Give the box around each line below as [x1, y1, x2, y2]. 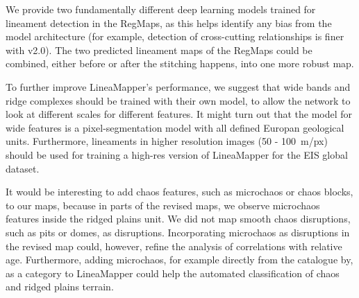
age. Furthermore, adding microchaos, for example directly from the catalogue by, [6, 252, 353, 267]
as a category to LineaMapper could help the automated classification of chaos [6, 265, 340, 280]
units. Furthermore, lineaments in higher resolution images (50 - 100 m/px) [6, 134, 328, 148]
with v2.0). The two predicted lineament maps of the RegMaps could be [6, 42, 312, 57]
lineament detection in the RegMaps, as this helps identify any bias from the [6, 15, 332, 30]
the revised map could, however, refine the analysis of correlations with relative [6, 238, 342, 253]
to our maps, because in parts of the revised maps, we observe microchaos [6, 198, 320, 212]
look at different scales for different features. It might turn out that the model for [6, 107, 353, 121]
